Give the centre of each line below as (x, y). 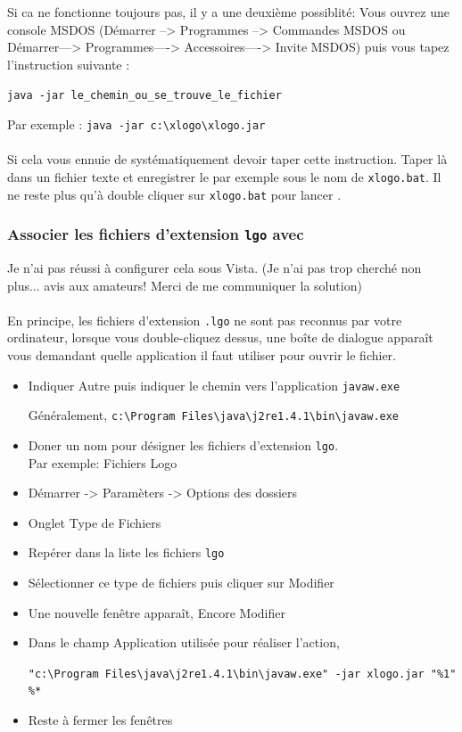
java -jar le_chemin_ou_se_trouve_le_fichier (144, 96)
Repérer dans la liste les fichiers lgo (126, 552)
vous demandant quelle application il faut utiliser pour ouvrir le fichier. (202, 355)
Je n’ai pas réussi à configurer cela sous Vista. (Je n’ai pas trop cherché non (214, 267)
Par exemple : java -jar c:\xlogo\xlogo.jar (136, 124)
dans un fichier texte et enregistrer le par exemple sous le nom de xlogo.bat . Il (224, 176)
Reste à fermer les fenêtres (100, 720)
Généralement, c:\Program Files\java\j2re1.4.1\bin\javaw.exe (214, 415)
